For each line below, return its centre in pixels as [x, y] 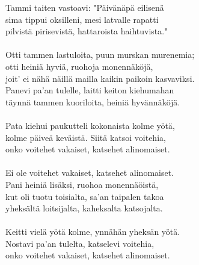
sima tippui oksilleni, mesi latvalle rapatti [82, 19]
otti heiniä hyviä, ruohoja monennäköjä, [79, 66]
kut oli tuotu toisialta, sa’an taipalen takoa [85, 196]
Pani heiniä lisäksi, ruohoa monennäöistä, [82, 184]
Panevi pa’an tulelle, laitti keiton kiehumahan [90, 90]
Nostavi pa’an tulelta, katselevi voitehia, [80, 243]
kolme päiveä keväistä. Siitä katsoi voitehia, [86, 137]
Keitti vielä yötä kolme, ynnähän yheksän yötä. [93, 232]
